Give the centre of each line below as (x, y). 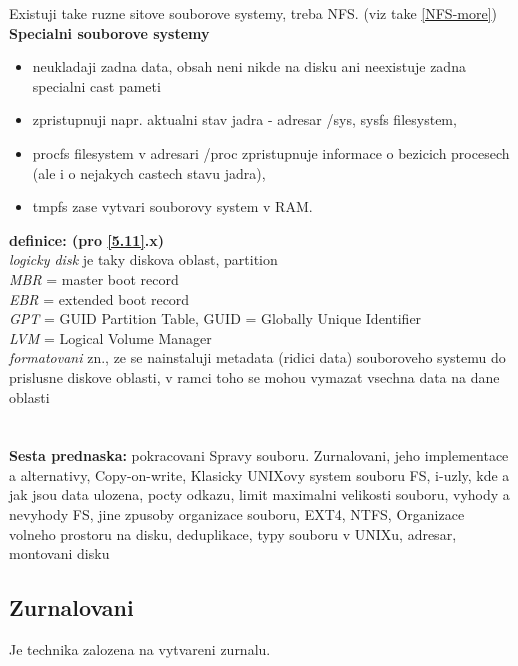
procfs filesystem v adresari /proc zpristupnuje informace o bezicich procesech (271, 152)
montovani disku (59, 553)
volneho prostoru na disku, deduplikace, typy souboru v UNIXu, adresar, (233, 533)
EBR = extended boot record (99, 298)
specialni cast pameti (96, 85)
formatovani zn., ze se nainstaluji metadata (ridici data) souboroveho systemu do (257, 357)
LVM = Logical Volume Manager (110, 337)
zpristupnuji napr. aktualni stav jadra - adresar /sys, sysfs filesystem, (244, 119)
